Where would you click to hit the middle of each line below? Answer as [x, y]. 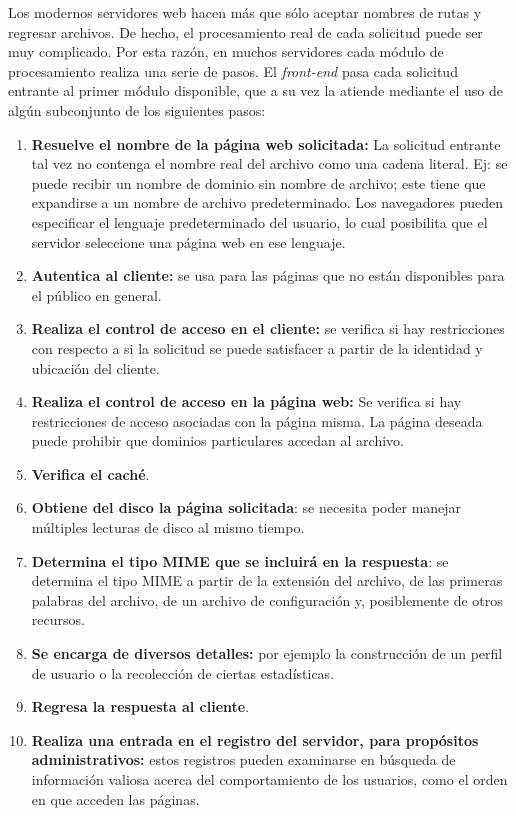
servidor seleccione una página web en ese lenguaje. [188, 241]
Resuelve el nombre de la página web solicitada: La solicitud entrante [266, 143]
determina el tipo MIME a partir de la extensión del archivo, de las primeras [267, 580]
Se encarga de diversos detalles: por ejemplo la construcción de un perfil [267, 653]
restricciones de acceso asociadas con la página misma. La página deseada [257, 420]
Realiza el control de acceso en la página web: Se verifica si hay [246, 401]
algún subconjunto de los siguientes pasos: [137, 109]
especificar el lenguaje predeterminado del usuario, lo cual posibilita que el [259, 221]
